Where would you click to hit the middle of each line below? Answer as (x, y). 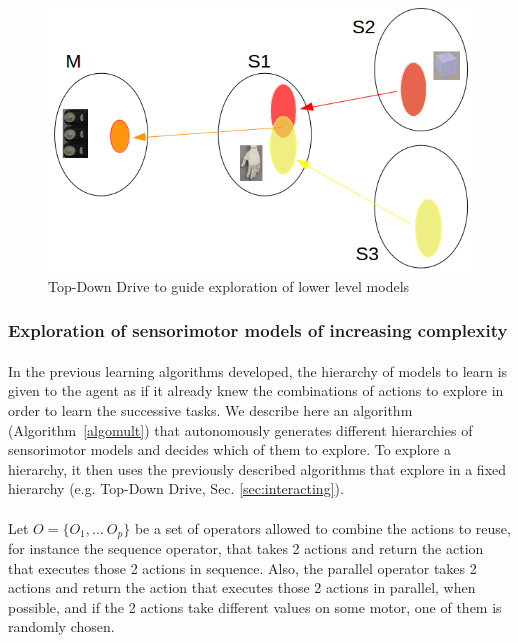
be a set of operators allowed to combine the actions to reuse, (322, 527)
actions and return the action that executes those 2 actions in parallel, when (242, 587)
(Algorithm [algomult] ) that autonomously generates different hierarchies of (240, 429)
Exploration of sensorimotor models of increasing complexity (258, 330)
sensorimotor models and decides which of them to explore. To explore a (229, 449)
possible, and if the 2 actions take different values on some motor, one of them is (255, 606)
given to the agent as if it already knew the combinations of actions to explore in (256, 390)
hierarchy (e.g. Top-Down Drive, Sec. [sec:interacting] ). (176, 488)
